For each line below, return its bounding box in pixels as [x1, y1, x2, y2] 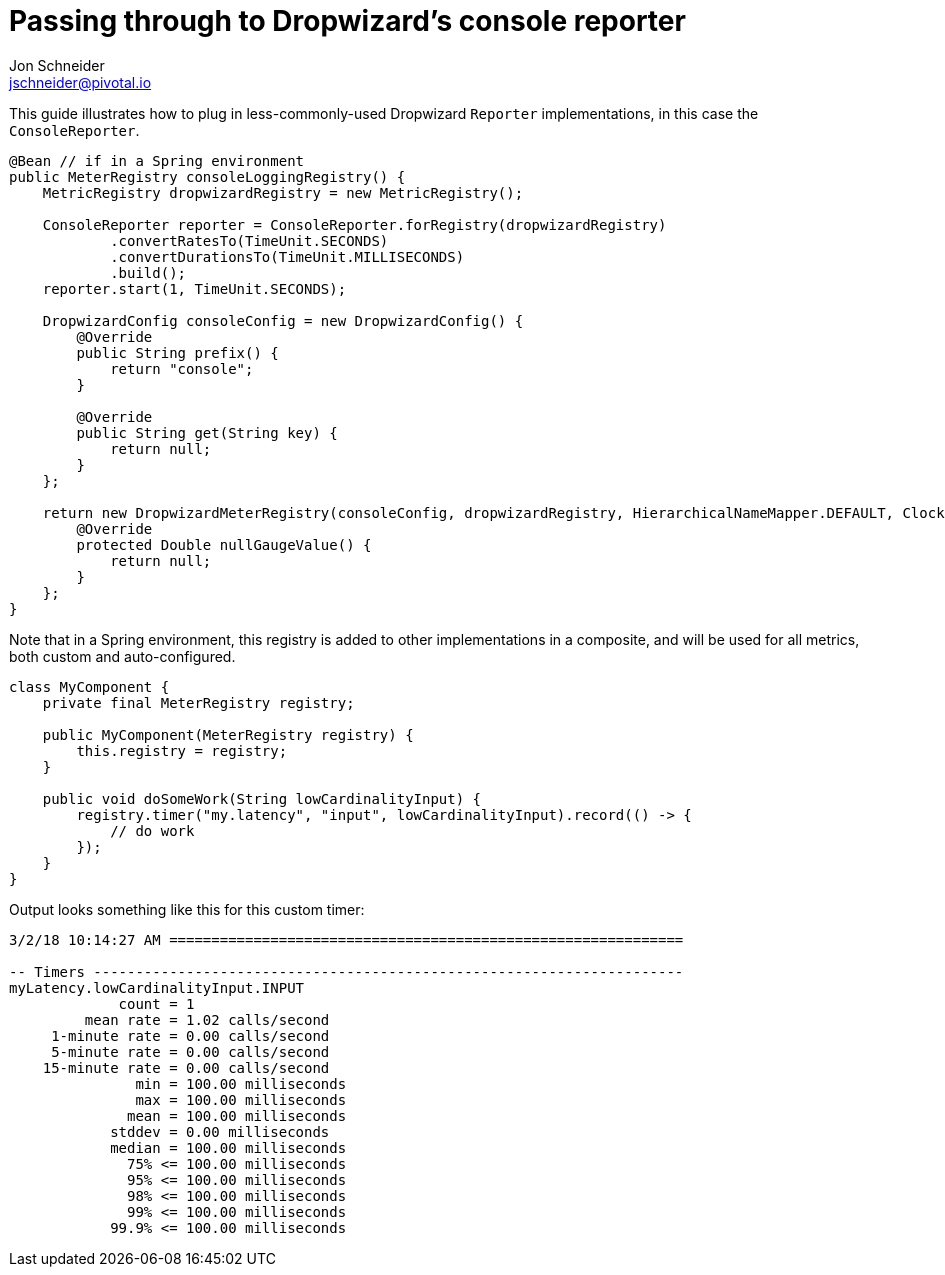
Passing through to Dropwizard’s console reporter [9, 4, 686, 38]
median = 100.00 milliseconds [110, 1139, 347, 1156]
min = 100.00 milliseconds [135, 1075, 347, 1092]
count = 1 [118, 995, 195, 1012]
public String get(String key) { [76, 424, 338, 441]
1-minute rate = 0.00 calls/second [51, 1027, 330, 1044]
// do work [110, 822, 195, 839]
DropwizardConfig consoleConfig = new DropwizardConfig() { [42, 312, 524, 329]
